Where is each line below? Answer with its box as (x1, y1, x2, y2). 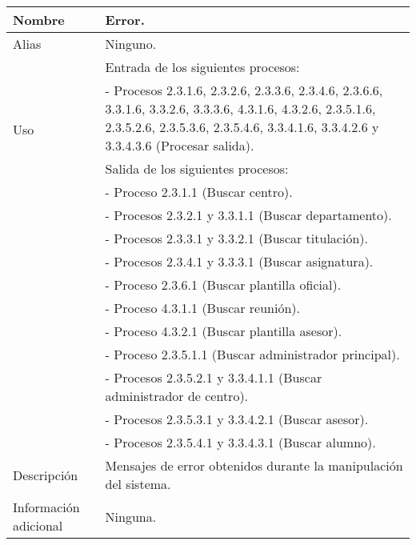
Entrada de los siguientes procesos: (105, 58, 300, 76)
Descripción (13, 465, 78, 484)
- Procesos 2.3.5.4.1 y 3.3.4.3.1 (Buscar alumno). (105, 433, 376, 451)
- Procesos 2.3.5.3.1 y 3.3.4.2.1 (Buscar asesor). (105, 410, 369, 428)
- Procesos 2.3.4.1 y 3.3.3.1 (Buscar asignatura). (105, 252, 374, 270)
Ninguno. (105, 34, 157, 53)
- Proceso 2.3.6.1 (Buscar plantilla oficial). (105, 275, 342, 294)
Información (13, 498, 80, 516)
